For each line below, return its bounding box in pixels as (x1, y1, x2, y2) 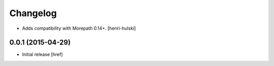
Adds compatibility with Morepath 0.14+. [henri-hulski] (22, 25, 136, 31)
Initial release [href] (22, 51, 63, 57)
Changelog (9, 8, 57, 19)
